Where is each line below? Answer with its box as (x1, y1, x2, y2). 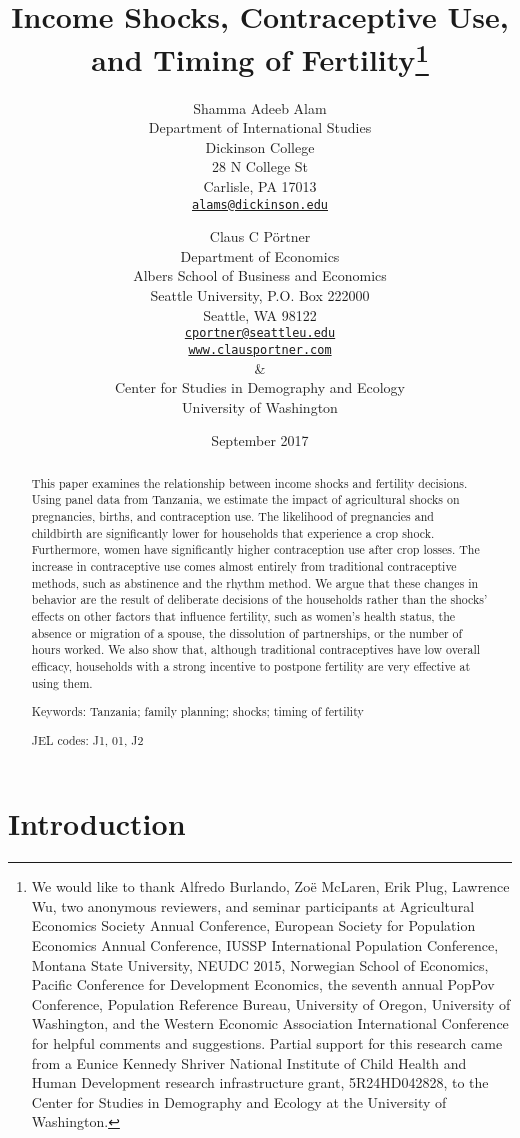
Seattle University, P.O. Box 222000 (150, 285, 370, 306)
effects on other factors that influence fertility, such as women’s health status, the (31, 607, 456, 624)
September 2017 (211, 430, 309, 451)
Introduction (8, 803, 186, 844)
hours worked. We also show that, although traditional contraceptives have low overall (31, 641, 481, 658)
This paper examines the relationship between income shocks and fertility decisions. (31, 474, 468, 491)
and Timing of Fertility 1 (91, 35, 429, 80)
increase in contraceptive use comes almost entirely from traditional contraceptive (31, 558, 457, 574)
